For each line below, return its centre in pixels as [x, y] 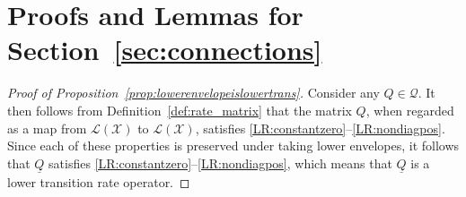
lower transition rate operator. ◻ [99, 181]
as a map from [47, 128]
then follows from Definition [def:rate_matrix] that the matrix [180, 110]
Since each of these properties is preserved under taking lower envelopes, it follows [233, 146]
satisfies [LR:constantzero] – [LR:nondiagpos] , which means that [220, 163]
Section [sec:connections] [165, 50]
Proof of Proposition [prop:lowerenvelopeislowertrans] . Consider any [193, 93]
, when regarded [410, 110]
